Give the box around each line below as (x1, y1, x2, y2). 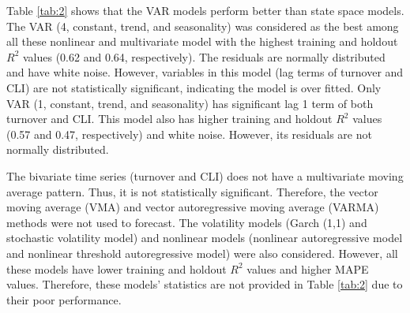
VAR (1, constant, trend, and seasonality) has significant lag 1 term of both (6, 95, 374, 111)
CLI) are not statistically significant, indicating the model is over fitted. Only (6, 79, 382, 95)
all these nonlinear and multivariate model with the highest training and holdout (6, 33, 398, 50)
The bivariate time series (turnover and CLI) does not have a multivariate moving (6, 167, 404, 184)
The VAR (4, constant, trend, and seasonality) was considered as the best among (6, 17, 399, 34)
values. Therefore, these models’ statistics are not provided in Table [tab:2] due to (6, 276, 403, 293)
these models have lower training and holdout (6, 260, 227, 277)
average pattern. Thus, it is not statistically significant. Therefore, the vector (6, 183, 378, 199)
